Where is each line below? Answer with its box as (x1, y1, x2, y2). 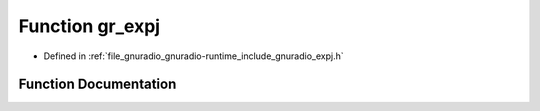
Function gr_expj (18, 15, 160, 37)
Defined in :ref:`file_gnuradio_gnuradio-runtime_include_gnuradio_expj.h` (43, 50, 344, 62)
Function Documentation (18, 76, 177, 93)
